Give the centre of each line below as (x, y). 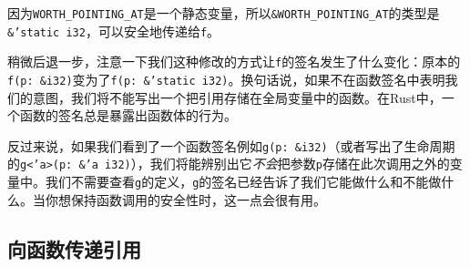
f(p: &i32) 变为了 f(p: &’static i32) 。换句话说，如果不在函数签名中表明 (226, 79)
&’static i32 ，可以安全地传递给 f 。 (114, 31)
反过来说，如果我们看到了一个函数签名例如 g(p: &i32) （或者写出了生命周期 (231, 145)
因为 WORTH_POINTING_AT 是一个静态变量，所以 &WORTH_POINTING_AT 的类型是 (224, 13)
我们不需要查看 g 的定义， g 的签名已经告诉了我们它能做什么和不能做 (243, 182)
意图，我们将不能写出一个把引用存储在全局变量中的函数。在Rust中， (237, 97)
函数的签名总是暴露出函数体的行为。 (128, 115)
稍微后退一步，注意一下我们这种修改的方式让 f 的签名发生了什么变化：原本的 (234, 62)
